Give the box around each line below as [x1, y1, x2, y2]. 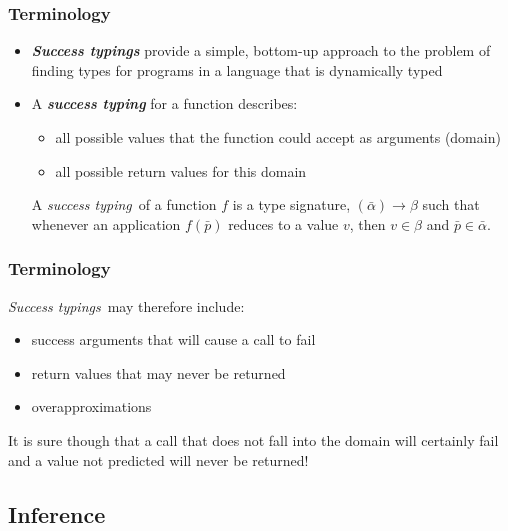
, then [349, 213, 386, 234]
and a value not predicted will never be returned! [8, 449, 309, 470]
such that [422, 194, 480, 215]
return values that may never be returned [31, 362, 286, 383]
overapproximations [31, 396, 152, 417]
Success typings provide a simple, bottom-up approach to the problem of [31, 40, 491, 61]
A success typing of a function [31, 194, 217, 215]
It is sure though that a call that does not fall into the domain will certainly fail [8, 429, 499, 450]
